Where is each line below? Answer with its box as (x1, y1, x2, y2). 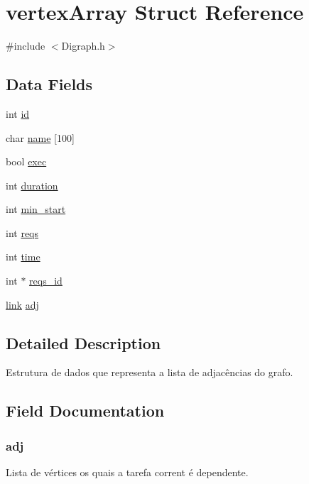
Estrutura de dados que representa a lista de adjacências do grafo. (6, 365, 293, 380)
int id (6, 106, 30, 121)
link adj (6, 297, 39, 312)
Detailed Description (6, 331, 161, 353)
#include (6, 38, 45, 53)
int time (6, 249, 40, 264)
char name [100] (6, 130, 75, 145)
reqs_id (29, 273, 63, 288)
